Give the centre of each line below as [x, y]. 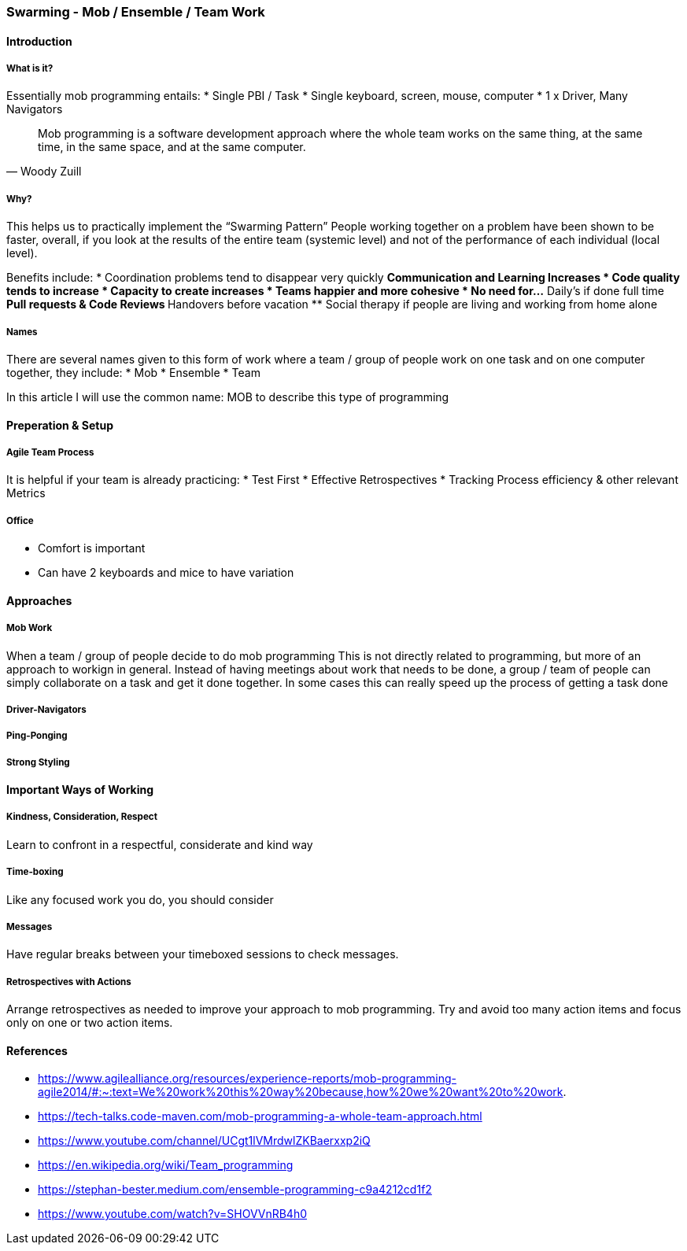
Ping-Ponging [37, 736]
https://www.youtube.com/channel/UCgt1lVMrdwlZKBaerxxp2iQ [204, 1141]
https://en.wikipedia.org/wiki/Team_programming [166, 1165]
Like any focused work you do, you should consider [140, 899]
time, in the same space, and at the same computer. [172, 147]
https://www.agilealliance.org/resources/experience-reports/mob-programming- [247, 1079]
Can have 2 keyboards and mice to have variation [166, 573]
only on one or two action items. [90, 1023]
